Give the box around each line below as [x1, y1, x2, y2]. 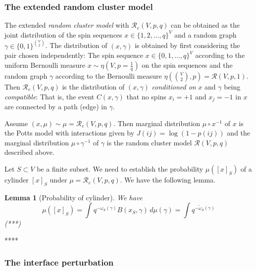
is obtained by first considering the [134, 40, 240, 50]
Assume [4, 118, 28, 128]
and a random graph [174, 29, 237, 40]
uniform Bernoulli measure [4, 60, 85, 70]
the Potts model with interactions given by [4, 128, 135, 138]
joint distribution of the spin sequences [4, 29, 122, 40]
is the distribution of [62, 82, 125, 92]
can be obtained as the [171, 20, 240, 30]
